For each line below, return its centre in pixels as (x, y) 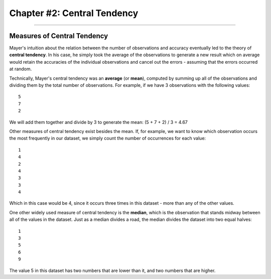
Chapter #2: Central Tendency (74, 13)
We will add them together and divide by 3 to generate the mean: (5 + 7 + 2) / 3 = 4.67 (99, 122)
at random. (21, 69)
